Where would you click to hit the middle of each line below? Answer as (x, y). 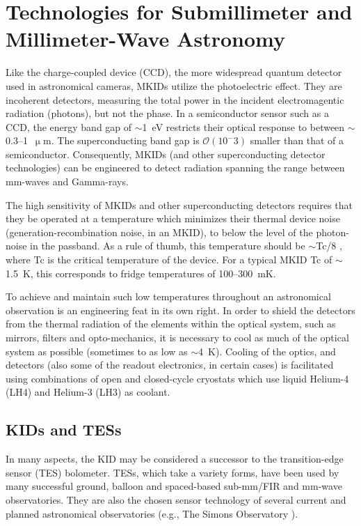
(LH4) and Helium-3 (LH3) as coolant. (88, 392)
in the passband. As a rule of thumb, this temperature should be (168, 246)
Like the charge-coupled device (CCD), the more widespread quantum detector (174, 72)
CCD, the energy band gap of (69, 126)
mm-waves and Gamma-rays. (67, 181)
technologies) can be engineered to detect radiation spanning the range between (175, 168)
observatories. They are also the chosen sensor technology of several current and (176, 499)
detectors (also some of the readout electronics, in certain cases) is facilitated (170, 365)
